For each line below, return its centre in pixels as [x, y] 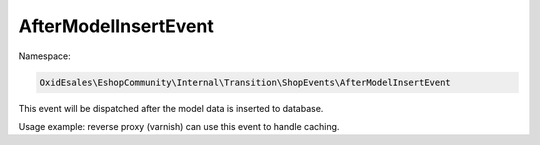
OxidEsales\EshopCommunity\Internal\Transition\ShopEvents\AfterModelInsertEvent [245, 82]
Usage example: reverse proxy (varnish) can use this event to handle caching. [179, 126]
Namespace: [44, 56]
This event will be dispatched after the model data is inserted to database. [171, 108]
